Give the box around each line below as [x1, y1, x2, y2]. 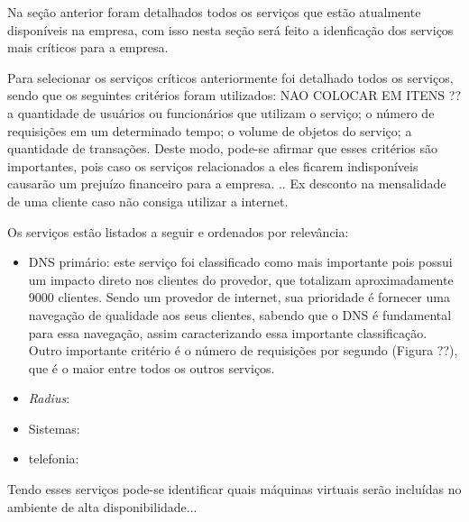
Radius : [28, 389, 70, 408]
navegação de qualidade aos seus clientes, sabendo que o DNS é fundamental [28, 305, 452, 324]
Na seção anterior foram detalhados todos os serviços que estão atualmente [7, 3, 421, 21]
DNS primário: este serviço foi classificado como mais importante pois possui [28, 252, 453, 271]
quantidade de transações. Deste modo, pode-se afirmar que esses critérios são [7, 139, 438, 158]
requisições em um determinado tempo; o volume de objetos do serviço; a [7, 121, 412, 140]
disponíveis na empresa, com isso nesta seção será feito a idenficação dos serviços [7, 20, 454, 39]
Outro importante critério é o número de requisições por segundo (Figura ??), [28, 341, 458, 360]
